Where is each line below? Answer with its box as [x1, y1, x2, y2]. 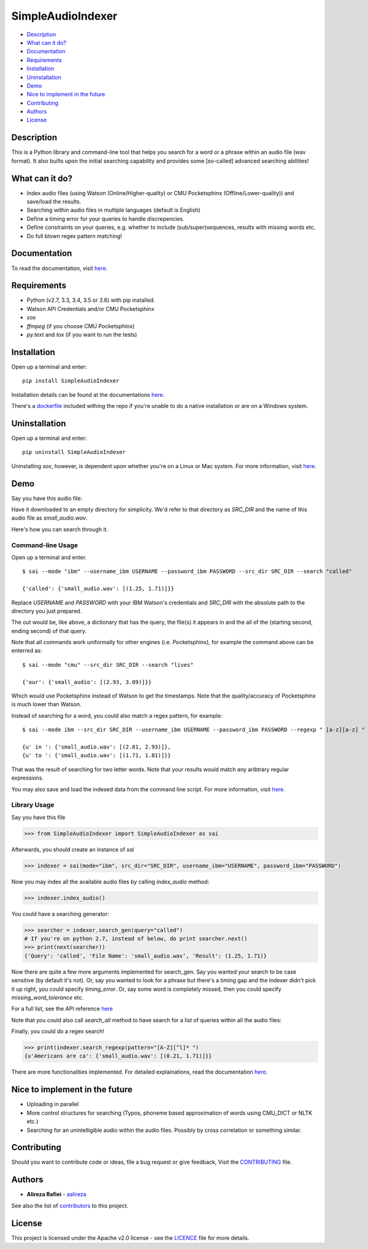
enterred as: [11, 647, 42, 655]
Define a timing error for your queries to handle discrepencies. [26, 215, 185, 222]
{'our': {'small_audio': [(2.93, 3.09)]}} [22, 678, 152, 685]
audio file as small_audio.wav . [11, 514, 88, 521]
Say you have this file [11, 813, 66, 821]
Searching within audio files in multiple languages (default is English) [26, 206, 201, 214]
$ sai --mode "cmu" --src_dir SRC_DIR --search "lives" [22, 661, 194, 668]
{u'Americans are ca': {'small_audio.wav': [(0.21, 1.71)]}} [24, 1053, 212, 1059]
